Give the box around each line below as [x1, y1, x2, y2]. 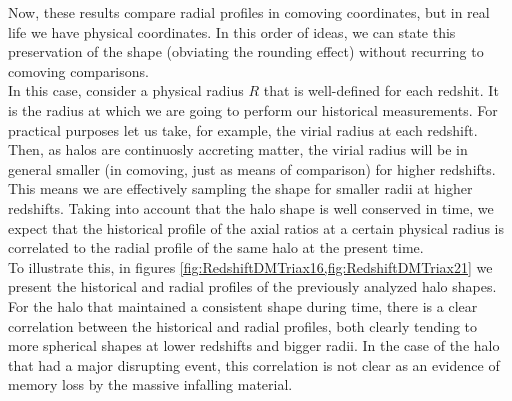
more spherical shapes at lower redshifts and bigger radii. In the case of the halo [8, 335, 500, 356]
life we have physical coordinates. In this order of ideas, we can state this [8, 21, 456, 42]
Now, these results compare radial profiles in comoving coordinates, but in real [8, 2, 490, 22]
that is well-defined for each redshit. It [263, 80, 499, 101]
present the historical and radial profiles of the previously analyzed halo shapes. [8, 276, 497, 297]
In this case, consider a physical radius [8, 80, 244, 101]
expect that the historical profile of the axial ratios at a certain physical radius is [8, 217, 505, 238]
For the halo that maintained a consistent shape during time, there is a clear [8, 295, 478, 316]
